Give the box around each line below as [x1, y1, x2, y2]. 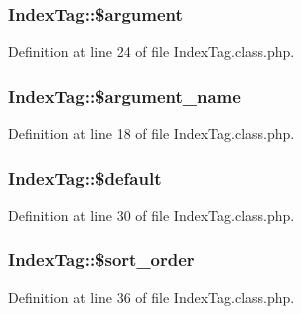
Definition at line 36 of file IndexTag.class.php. [8, 286, 295, 307]
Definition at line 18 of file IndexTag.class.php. [8, 123, 295, 144]
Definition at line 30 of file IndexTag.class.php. [8, 204, 295, 225]
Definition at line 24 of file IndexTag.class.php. [8, 41, 295, 62]
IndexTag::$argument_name [8, 83, 241, 108]
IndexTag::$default [8, 165, 162, 190]
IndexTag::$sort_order [8, 247, 195, 272]
